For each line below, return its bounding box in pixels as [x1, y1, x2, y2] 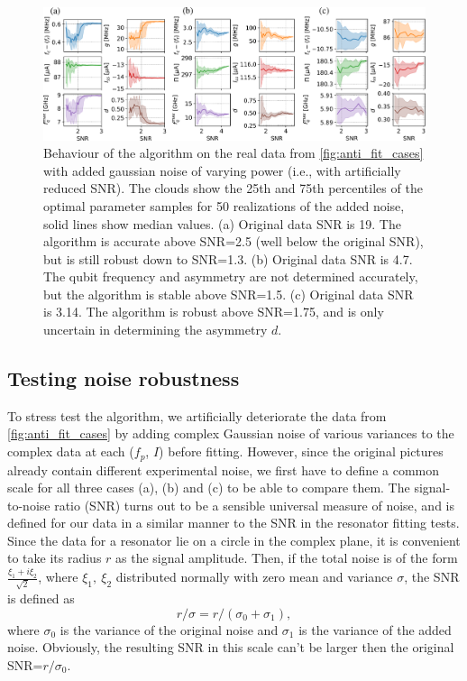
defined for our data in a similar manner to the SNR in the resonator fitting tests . [7, 513, 460, 532]
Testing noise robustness [7, 364, 240, 392]
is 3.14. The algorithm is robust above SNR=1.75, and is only [43, 302, 384, 321]
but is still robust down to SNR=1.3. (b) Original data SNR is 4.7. [43, 249, 413, 268]
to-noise [7, 495, 50, 514]
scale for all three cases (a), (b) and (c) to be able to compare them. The [7, 478, 410, 497]
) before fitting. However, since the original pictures [159, 442, 444, 461]
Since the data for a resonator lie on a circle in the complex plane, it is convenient [7, 530, 461, 549]
